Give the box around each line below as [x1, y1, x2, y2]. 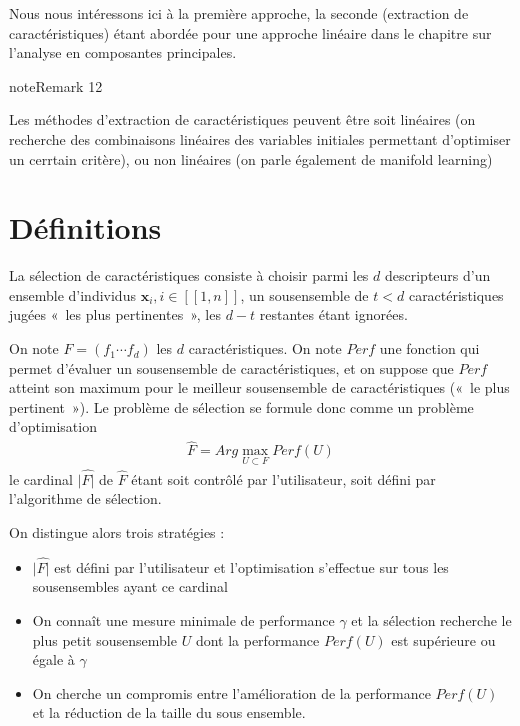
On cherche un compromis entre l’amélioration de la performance [32, 682, 431, 703]
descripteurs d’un [384, 265, 491, 286]
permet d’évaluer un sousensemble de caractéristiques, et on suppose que [9, 357, 454, 378]
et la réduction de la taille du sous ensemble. [32, 702, 306, 723]
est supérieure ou [391, 629, 496, 650]
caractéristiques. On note [188, 338, 342, 359]
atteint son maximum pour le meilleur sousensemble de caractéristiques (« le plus [9, 377, 510, 398]
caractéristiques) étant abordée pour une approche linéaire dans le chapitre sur [9, 22, 492, 43]
